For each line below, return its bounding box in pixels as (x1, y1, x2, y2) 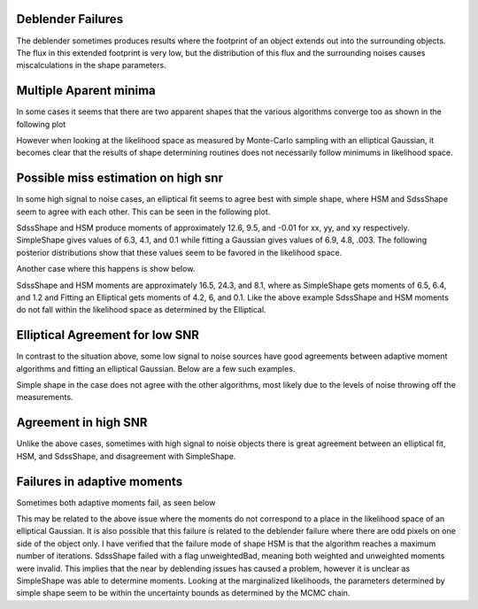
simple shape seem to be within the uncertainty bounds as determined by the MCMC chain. (16, 588, 351, 598)
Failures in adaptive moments (16, 474, 183, 489)
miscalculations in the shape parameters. (16, 60, 167, 71)
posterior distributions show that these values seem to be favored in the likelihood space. (16, 247, 343, 258)
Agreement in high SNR (16, 415, 148, 430)
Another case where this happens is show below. (16, 264, 196, 274)
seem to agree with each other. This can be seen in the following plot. (16, 206, 271, 217)
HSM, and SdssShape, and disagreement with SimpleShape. (16, 451, 236, 461)
